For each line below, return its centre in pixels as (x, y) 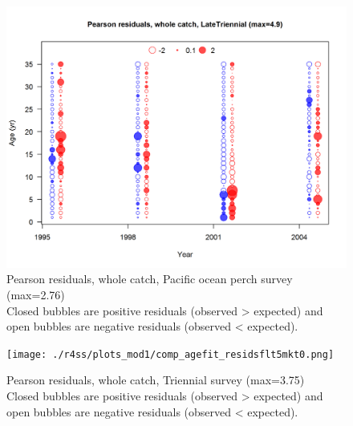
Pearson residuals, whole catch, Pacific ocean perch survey (150, 279)
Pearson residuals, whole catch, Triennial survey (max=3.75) (156, 380)
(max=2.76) (36, 295)
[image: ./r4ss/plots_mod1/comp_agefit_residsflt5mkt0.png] (170, 354)
